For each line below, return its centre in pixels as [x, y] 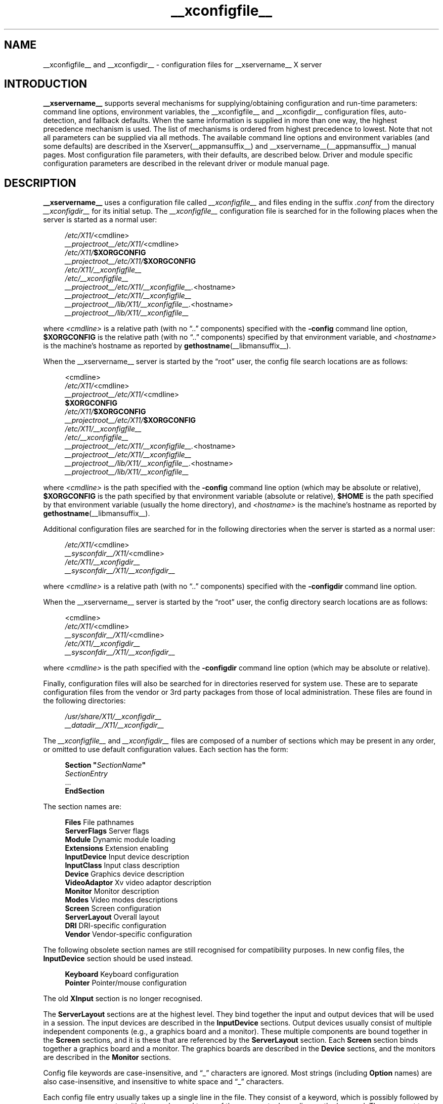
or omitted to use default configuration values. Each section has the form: [166, 750]
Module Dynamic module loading [120, 840]
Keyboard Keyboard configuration [122, 974]
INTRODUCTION [46, 84]
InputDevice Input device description [127, 857]
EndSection [85, 791]
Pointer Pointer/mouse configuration [126, 983]
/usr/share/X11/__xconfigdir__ [113, 717]
